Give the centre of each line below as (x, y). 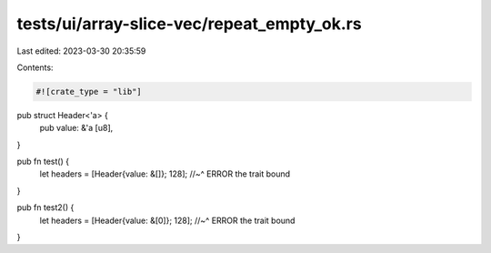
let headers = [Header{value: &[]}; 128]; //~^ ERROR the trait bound (165, 174)
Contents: (35, 67)
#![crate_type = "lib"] (89, 91)
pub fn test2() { (45, 207)
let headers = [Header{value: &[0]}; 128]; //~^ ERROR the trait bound (167, 220)
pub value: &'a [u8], (76, 128)
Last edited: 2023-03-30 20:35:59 (81, 51)
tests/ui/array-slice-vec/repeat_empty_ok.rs (190, 24)
